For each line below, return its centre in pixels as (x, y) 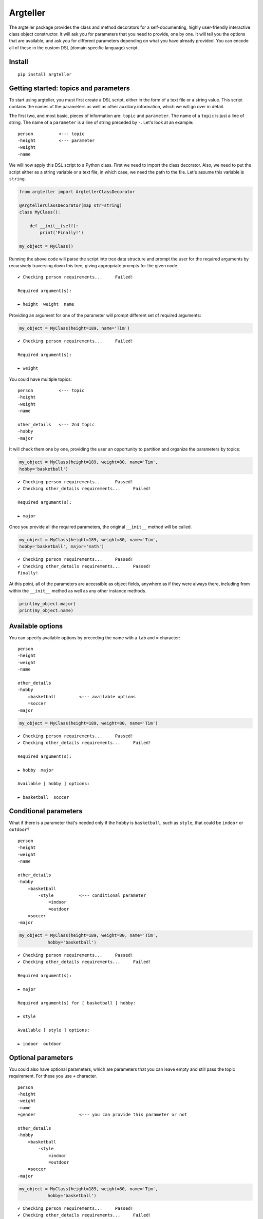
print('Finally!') (62, 233)
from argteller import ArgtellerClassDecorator (77, 192)
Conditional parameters (46, 811)
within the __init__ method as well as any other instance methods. (78, 590)
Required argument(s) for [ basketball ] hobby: (77, 1003)
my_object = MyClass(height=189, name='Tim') (75, 328)
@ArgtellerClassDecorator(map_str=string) (71, 205)
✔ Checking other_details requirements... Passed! (85, 566)
